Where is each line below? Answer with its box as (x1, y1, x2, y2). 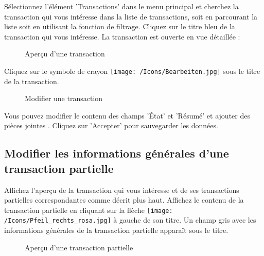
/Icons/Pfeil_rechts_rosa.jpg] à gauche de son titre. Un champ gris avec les (4, 214, 256, 225)
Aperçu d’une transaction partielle (25, 242, 133, 252)
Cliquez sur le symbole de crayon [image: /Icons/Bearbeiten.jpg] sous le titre (4, 65, 260, 76)
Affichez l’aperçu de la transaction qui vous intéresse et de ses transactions (4, 184, 239, 195)
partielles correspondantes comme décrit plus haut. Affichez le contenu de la (4, 194, 244, 205)
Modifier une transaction (25, 93, 103, 104)
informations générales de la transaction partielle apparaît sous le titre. (4, 225, 228, 235)
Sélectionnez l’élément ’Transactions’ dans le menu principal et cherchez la (4, 1, 239, 11)
